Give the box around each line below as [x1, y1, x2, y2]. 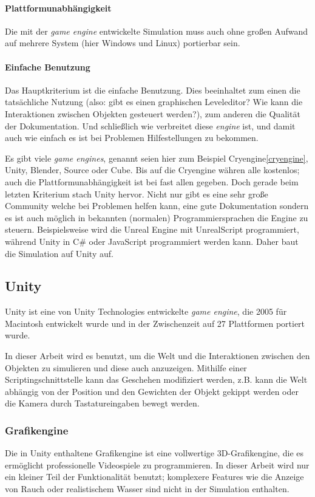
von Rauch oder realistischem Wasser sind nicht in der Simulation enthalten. [5, 482, 290, 495]
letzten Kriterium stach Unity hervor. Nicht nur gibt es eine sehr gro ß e [5, 187, 268, 200]
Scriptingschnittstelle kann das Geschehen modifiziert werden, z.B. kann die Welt [5, 373, 308, 386]
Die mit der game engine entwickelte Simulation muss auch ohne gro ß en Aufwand [5, 24, 308, 37]
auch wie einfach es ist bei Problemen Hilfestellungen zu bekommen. [5, 131, 259, 144]
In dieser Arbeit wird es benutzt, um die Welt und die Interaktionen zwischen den [5, 349, 310, 362]
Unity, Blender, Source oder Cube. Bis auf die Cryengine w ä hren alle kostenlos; [5, 163, 300, 176]
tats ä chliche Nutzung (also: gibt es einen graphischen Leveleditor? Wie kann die [5, 95, 303, 108]
